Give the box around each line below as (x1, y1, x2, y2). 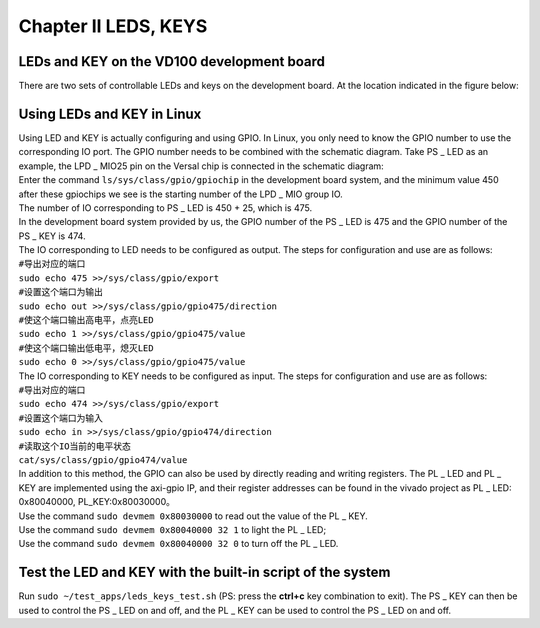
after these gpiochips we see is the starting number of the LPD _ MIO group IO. (18, 188, 344, 200)
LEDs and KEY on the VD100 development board (18, 53, 325, 70)
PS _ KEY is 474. (18, 230, 86, 242)
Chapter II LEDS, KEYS (18, 15, 208, 37)
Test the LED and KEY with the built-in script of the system (18, 564, 391, 581)
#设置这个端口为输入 (18, 412, 104, 424)
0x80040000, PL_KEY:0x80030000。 (18, 496, 175, 508)
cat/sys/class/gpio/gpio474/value (18, 454, 188, 465)
